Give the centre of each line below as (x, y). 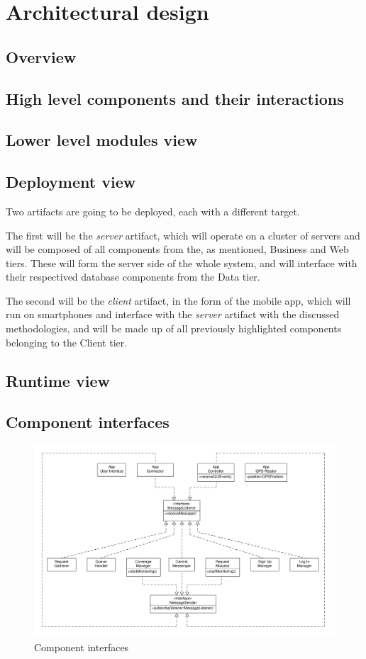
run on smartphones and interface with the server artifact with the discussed (173, 314)
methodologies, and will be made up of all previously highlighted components (174, 328)
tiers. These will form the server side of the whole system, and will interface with (182, 263)
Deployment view (71, 182)
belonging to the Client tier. (67, 342)
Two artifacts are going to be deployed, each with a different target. (153, 211)
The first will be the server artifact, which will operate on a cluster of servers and (183, 235)
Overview (41, 56)
